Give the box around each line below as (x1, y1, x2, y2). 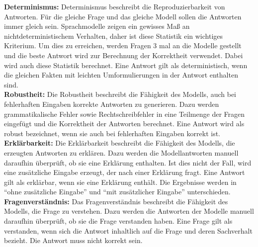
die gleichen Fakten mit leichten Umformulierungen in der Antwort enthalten (4, 70, 238, 80)
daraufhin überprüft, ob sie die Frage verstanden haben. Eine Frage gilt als (4, 216, 233, 226)
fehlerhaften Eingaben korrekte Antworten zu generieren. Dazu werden (4, 98, 219, 109)
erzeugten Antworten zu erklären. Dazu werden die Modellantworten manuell (4, 147, 239, 158)
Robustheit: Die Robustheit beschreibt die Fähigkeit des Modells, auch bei (4, 89, 237, 99)
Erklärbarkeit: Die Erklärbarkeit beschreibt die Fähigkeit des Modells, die (4, 138, 235, 148)
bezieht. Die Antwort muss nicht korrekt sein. (4, 235, 143, 246)
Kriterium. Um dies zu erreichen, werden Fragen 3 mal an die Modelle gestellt (4, 40, 242, 51)
